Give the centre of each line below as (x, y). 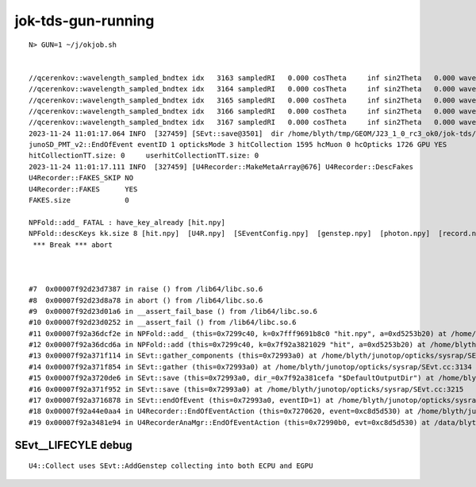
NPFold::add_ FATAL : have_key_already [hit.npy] (127, 222)
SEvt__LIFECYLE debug (73, 445)
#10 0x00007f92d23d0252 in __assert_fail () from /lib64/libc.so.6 (163, 323)
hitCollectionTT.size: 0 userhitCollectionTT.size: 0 (144, 156)
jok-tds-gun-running (84, 21)
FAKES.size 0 (79, 200)
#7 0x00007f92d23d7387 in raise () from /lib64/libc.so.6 (146, 289)
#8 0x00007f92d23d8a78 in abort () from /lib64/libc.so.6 (146, 300)
